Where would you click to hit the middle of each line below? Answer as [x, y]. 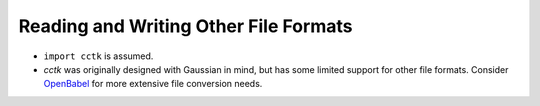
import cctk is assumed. [98, 56]
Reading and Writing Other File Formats [185, 26]
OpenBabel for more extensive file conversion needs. [153, 84]
